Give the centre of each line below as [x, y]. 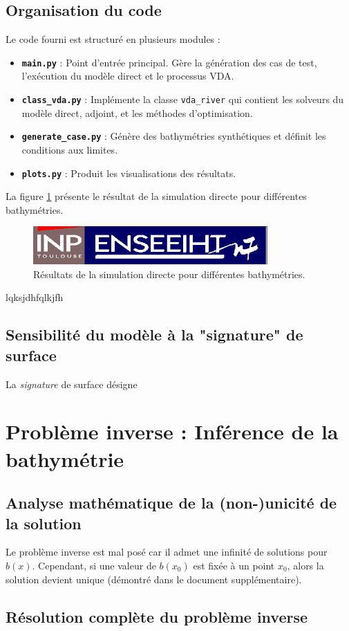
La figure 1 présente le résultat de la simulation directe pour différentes [156, 196]
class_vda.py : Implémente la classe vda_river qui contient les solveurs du [183, 99]
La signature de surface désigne [72, 384]
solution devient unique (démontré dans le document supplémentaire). [154, 579]
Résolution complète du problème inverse [157, 616]
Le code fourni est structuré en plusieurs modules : [113, 39]
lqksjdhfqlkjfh [35, 297]
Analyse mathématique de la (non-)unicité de [171, 503]
